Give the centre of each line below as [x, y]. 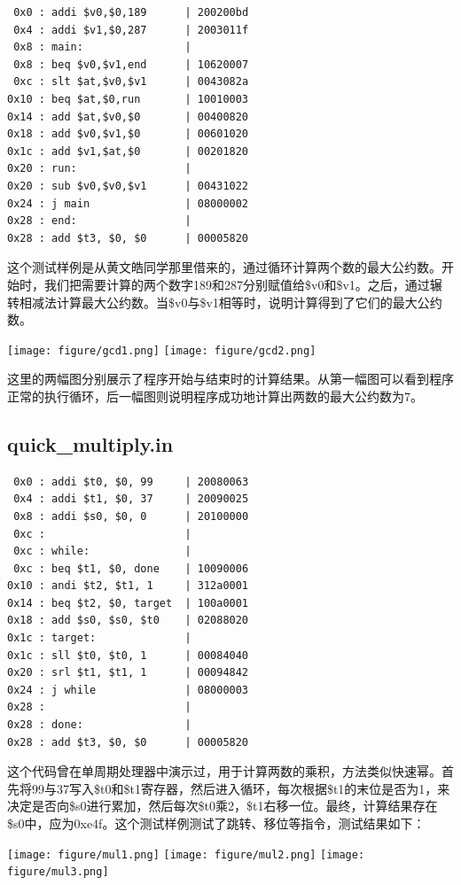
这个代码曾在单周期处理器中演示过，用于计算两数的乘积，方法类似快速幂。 [224, 771]
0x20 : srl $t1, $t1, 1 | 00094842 [128, 673]
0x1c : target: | [99, 638]
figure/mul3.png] [58, 872]
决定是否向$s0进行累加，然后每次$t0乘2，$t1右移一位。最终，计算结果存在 [223, 806]
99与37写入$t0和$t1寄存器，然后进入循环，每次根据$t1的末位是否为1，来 [241, 788]
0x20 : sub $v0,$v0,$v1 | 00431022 [128, 186]
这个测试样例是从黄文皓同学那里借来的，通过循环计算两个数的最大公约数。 [224, 267]
